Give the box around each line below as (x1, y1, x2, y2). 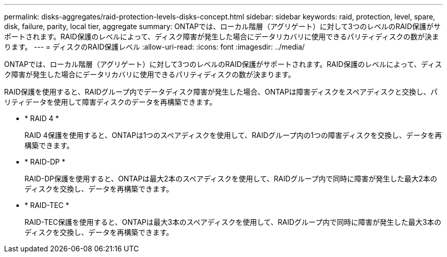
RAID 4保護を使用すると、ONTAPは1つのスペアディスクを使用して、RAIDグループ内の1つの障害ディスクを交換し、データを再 (24, 131, 442, 139)
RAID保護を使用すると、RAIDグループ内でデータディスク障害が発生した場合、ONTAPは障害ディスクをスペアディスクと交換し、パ (4, 87, 438, 96)
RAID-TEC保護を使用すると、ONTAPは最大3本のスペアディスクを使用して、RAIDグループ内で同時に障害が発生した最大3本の (24, 218, 441, 226)
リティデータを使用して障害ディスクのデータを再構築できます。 (4, 98, 217, 106)
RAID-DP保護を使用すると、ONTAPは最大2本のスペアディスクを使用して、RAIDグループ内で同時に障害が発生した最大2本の (24, 174, 437, 183)
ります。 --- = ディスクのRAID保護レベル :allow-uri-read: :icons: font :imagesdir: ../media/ (4, 42, 305, 51)
